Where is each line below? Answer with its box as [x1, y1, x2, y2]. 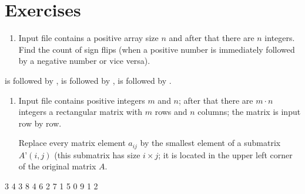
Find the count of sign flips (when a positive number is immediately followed [18, 43, 295, 55]
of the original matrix [18, 160, 96, 172]
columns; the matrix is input [197, 105, 301, 118]
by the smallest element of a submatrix [140, 137, 281, 149]
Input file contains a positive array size [18, 32, 159, 44]
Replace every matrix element [18, 137, 126, 149]
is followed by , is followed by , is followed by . [5, 74, 172, 86]
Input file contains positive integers [18, 94, 145, 106]
